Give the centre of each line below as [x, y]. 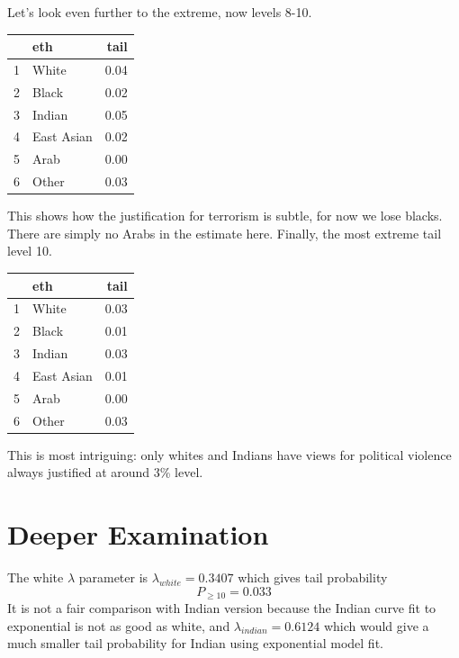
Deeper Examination [138, 534]
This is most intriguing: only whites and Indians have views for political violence [229, 454]
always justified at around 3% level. [105, 472]
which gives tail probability [313, 577]
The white [36, 577]
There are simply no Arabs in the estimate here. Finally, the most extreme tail [225, 233]
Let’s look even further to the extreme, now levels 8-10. [160, 12]
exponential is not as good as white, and [119, 625]
